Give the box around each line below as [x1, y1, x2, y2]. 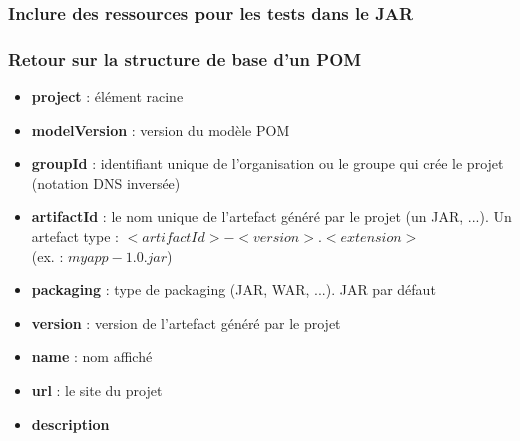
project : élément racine [31, 86, 184, 107]
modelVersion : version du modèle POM [31, 119, 290, 140]
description [31, 413, 110, 434]
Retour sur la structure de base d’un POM [8, 46, 362, 71]
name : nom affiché [31, 346, 153, 367]
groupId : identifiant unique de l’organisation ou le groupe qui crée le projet [31, 153, 504, 174]
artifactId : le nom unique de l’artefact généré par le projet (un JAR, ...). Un [31, 206, 512, 227]
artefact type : [31, 226, 119, 247]
